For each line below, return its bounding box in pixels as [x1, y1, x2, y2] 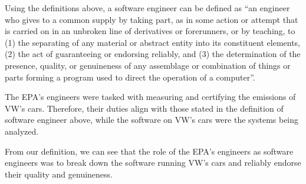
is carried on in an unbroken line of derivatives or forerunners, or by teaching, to [5, 25, 295, 37]
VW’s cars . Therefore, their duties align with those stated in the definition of [5, 102, 284, 114]
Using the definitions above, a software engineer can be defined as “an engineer [5, 2, 290, 14]
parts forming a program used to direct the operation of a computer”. [5, 71, 255, 83]
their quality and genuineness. [5, 168, 113, 180]
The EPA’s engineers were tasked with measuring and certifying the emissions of [5, 91, 296, 103]
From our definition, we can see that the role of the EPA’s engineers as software [5, 145, 294, 157]
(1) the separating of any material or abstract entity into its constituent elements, [5, 36, 301, 48]
